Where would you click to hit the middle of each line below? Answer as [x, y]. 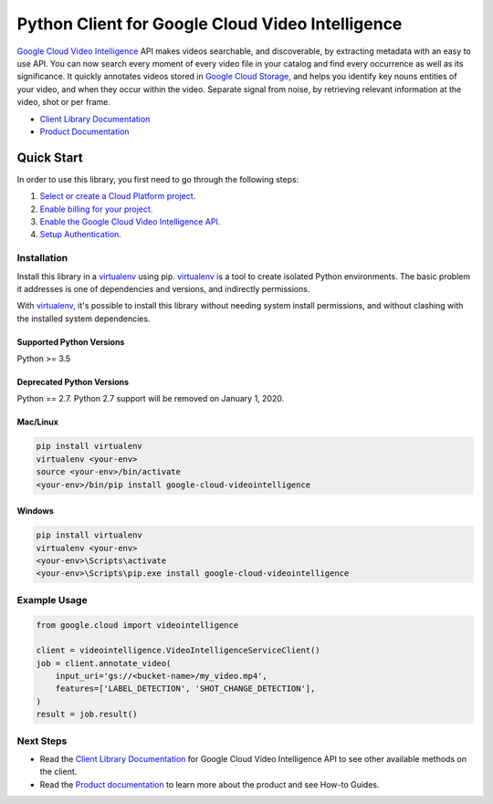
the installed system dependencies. [84, 318]
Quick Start [50, 157]
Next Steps [42, 741]
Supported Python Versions [71, 341]
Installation [42, 258]
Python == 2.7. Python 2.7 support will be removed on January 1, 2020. [151, 399]
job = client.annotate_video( [104, 663]
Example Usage [52, 600]
